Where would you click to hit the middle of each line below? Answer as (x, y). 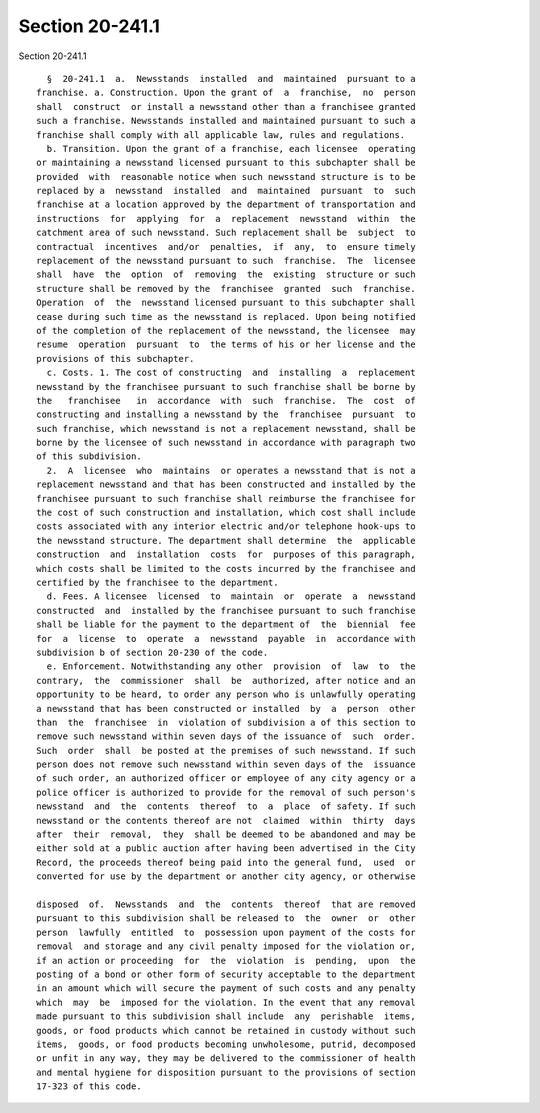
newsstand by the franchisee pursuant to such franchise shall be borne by (226, 386)
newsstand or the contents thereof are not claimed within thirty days (226, 820)
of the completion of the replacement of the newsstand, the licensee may (226, 330)
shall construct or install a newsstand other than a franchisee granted (226, 106)
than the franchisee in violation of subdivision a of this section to (226, 722)
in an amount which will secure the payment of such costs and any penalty (226, 988)
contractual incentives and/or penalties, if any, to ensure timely (226, 246)
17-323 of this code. (89, 1086)
